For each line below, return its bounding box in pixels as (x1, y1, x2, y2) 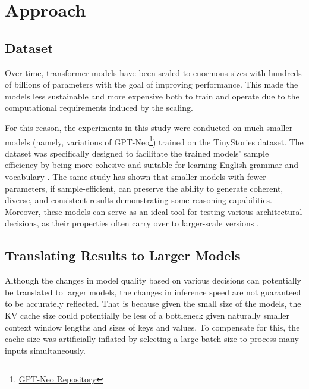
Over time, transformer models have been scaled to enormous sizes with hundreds (5, 66, 302, 79)
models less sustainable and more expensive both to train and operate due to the (5, 89, 299, 102)
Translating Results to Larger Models (5, 246, 241, 264)
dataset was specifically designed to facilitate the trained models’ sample (5, 147, 269, 159)
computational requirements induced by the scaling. (5, 101, 193, 114)
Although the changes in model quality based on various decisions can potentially (5, 274, 301, 287)
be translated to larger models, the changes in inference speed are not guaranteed (5, 285, 301, 298)
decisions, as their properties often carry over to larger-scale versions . (5, 217, 259, 229)
